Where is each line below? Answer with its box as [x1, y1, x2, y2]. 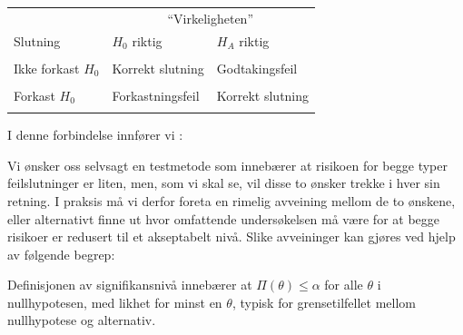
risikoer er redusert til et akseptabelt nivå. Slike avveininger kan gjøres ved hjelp [7, 227, 456, 246]
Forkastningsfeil [112, 85, 200, 104]
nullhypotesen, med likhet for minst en [7, 292, 222, 311]
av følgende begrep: [7, 244, 115, 263]
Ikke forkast [14, 58, 80, 77]
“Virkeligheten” [167, 8, 254, 27]
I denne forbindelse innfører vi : [7, 125, 183, 144]
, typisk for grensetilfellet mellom [231, 292, 416, 311]
